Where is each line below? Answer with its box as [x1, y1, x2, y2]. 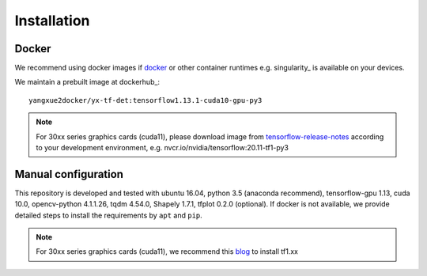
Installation [14, 12, 90, 29]
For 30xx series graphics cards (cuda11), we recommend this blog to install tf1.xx [36, 247, 298, 256]
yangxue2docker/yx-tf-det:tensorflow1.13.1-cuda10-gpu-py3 [28, 96, 263, 104]
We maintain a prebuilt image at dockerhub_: [14, 78, 161, 87]
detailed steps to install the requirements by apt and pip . [14, 210, 203, 220]
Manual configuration [14, 167, 124, 181]
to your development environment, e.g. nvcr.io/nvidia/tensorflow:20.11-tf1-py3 [36, 143, 289, 153]
